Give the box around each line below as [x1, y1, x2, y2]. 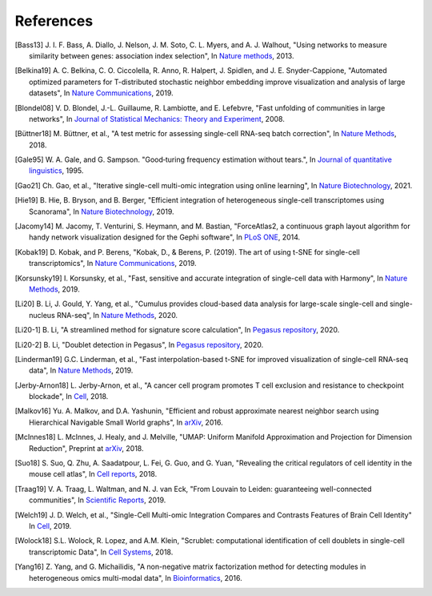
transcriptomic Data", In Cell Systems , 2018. [29, 547, 174, 557]
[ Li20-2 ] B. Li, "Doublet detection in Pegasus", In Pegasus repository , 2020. [14, 340, 264, 349]
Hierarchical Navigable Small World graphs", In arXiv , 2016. [29, 417, 223, 427]
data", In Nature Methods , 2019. [29, 365, 134, 376]
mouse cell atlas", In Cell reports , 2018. [29, 469, 158, 479]
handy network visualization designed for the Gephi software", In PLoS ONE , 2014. [29, 232, 301, 242]
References [14, 12, 94, 30]
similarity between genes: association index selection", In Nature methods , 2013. [29, 50, 294, 60]
